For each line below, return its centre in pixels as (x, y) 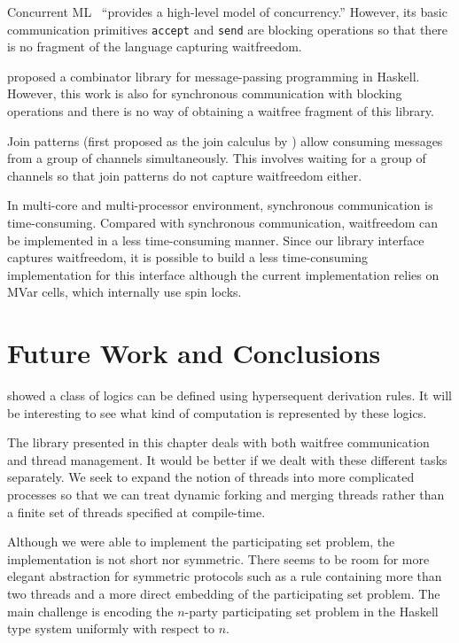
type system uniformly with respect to (111, 628)
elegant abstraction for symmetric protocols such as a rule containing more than (225, 576)
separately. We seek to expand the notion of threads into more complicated (211, 477)
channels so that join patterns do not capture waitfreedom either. (185, 175)
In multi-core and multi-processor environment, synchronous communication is (220, 205)
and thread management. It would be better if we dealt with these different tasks (227, 459)
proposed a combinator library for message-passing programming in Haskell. (214, 76)
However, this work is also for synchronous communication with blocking (205, 93)
